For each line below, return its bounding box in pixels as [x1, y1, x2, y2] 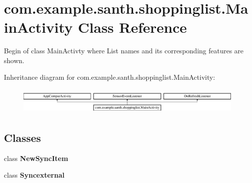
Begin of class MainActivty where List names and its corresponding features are [4, 46, 244, 56]
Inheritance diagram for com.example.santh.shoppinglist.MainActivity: [4, 71, 215, 82]
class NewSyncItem [4, 153, 69, 163]
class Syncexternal [4, 169, 65, 180]
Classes [4, 130, 41, 145]
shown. [4, 55, 24, 65]
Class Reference [78, 17, 187, 37]
